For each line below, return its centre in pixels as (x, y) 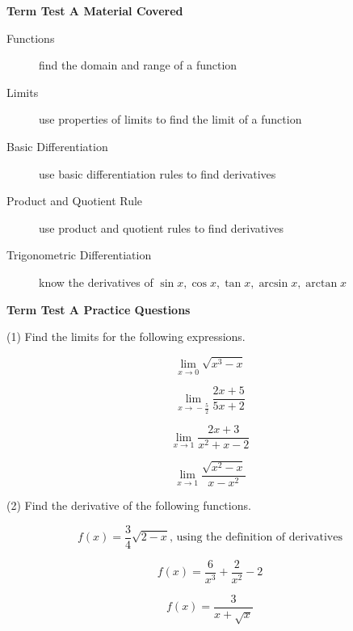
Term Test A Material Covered (95, 11)
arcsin (273, 283)
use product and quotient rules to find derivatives (161, 227)
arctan (321, 283)
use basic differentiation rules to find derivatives (158, 173)
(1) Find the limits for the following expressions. (126, 337)
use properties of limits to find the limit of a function (170, 119)
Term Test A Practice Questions (99, 309)
